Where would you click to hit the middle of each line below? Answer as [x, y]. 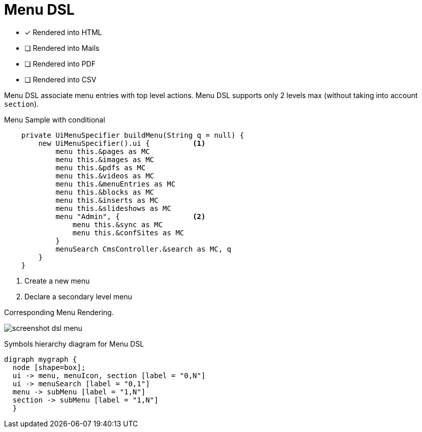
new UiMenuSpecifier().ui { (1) [122, 143]
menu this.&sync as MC [117, 224]
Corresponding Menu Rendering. [59, 312]
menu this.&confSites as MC [128, 233]
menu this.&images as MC [105, 159]
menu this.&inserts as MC [107, 200]
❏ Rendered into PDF [60, 64]
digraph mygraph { [41, 359]
